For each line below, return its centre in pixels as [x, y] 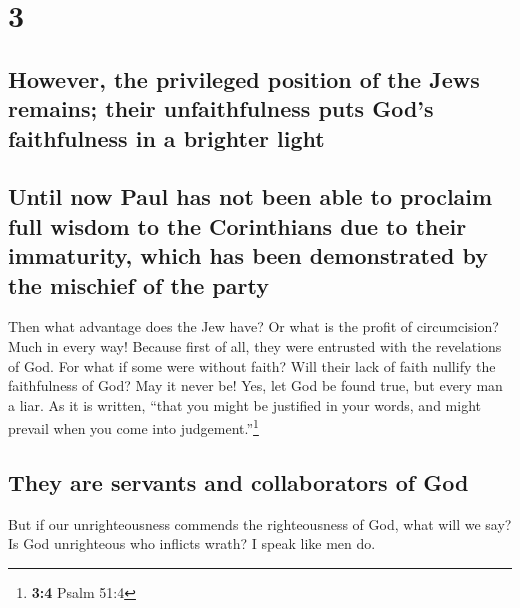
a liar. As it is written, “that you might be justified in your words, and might [244, 404]
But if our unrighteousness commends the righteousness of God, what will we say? [260, 523]
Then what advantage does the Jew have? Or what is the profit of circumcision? [253, 326]
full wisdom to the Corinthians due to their [237, 225]
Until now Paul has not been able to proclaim [250, 196]
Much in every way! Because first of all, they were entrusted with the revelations [255, 345]
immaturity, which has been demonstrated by [248, 255]
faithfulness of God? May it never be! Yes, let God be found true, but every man [255, 385]
